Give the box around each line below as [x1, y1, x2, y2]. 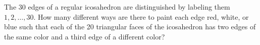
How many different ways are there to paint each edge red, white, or [37, 11, 249, 22]
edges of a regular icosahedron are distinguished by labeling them [28, 2, 230, 12]
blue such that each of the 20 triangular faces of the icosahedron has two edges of [4, 21, 256, 32]
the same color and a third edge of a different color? [4, 31, 165, 41]
